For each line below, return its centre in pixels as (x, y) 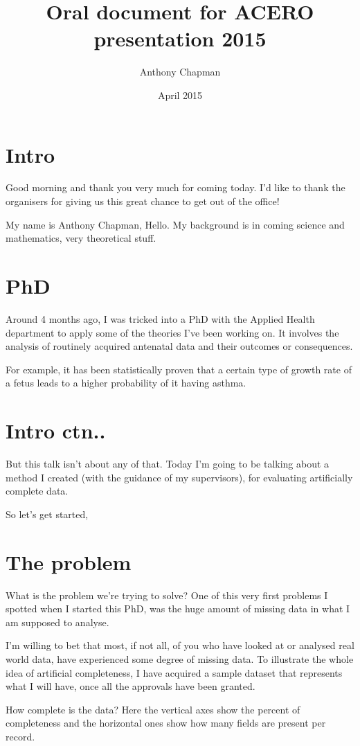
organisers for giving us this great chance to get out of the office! (143, 201)
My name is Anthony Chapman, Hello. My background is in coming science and (175, 224)
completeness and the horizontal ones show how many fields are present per (166, 723)
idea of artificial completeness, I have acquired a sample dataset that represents (174, 672)
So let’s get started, (47, 514)
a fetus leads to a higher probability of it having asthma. (126, 383)
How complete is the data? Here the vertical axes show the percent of (153, 709)
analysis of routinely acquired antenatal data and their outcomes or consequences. (179, 346)
